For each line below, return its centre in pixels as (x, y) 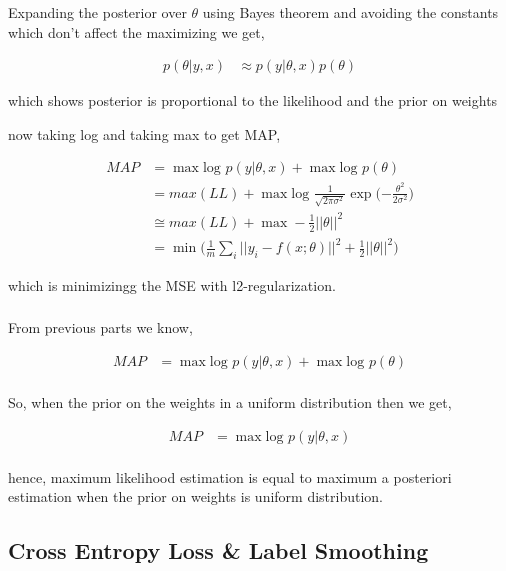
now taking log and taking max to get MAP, (144, 133)
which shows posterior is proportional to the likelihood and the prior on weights (253, 100)
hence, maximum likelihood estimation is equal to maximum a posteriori (230, 476)
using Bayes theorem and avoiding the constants (350, 12)
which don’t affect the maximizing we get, (136, 31)
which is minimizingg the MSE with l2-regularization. (172, 284)
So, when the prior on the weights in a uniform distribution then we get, (230, 402)
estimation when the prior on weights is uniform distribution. (196, 496)
